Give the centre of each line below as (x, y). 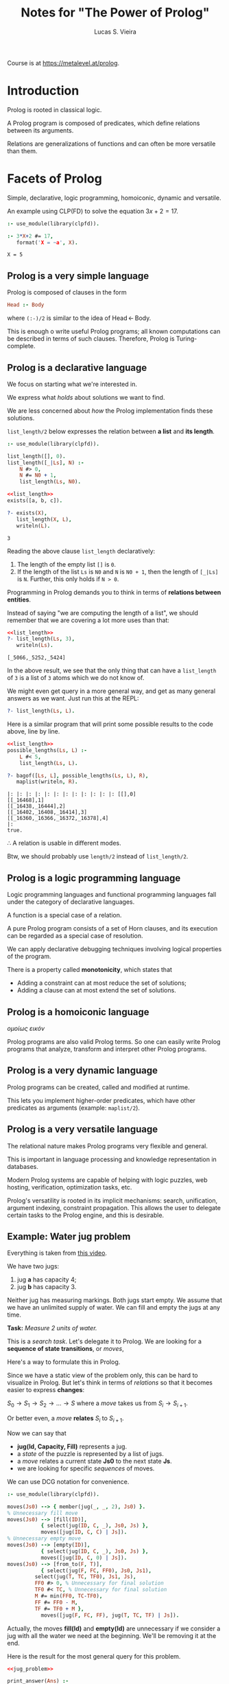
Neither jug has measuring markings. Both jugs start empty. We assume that (115, 1300)
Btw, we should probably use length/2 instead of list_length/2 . (98, 856)
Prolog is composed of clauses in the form (67, 293)
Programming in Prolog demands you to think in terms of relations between (114, 592)
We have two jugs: (33, 1266)
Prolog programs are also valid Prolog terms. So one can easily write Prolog (114, 1041)
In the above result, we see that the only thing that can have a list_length (112, 670)
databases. (23, 1166)
